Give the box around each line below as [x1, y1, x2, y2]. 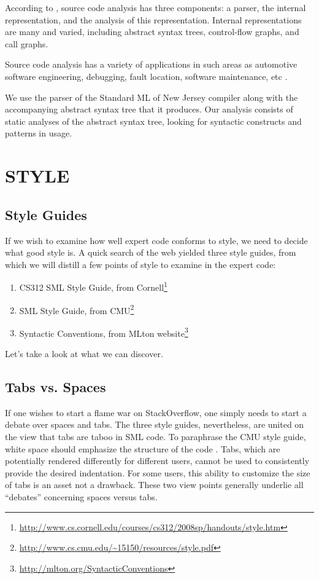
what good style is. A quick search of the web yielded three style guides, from [5, 246, 296, 259]
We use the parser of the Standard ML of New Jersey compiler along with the [5, 90, 298, 103]
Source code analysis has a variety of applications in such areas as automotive [5, 58, 298, 71]
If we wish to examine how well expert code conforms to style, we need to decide [5, 234, 308, 246]
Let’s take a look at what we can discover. [5, 347, 163, 360]
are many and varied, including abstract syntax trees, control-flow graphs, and [5, 25, 299, 38]
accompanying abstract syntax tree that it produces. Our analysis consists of [5, 103, 293, 116]
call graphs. [5, 37, 48, 50]
